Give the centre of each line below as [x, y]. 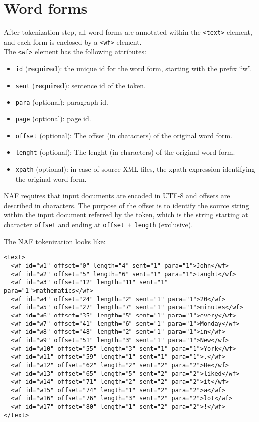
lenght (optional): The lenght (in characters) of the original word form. [125, 152]
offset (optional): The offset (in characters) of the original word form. [124, 135]
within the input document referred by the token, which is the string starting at [126, 215]
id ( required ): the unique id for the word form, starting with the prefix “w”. [134, 68]
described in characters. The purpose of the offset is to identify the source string [127, 205]
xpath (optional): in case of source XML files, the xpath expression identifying [135, 169]
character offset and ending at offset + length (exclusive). [99, 225]
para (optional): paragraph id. [62, 102]
